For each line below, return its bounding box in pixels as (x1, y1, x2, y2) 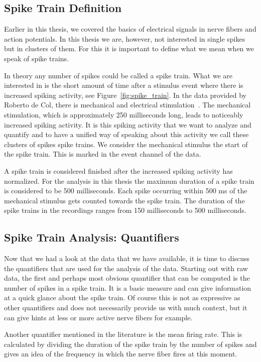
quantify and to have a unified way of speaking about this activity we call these (4, 129, 249, 140)
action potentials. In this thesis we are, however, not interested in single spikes (4, 33, 245, 44)
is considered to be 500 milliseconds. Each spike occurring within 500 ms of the (4, 185, 247, 196)
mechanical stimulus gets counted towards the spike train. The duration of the (4, 195, 245, 205)
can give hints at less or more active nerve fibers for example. (4, 312, 193, 322)
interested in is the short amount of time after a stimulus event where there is (4, 80, 243, 90)
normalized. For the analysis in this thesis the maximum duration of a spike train (4, 175, 254, 186)
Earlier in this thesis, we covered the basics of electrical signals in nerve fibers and (4, 24, 256, 34)
